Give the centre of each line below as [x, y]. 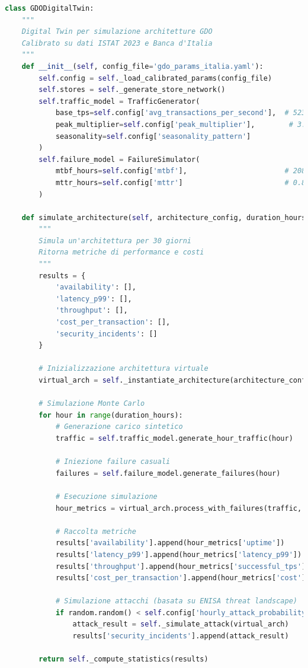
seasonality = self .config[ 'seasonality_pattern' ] [153, 136]
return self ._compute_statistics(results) [123, 659]
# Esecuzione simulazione [106, 496]
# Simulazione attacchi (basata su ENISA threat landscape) [176, 601]
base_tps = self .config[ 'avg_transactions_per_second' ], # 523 [181, 113]
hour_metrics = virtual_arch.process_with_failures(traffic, [179, 508]
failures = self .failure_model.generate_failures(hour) [168, 473]
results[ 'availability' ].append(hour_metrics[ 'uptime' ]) [170, 543]
